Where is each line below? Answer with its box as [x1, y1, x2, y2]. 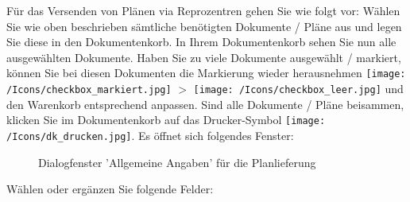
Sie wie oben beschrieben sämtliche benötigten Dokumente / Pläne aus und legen [6, 17, 402, 34]
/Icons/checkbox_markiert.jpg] [6, 84, 172, 96]
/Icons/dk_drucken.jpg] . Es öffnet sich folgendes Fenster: [6, 126, 294, 143]
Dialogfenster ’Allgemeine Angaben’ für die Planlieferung [38, 153, 316, 170]
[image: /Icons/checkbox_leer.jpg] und [193, 80, 404, 97]
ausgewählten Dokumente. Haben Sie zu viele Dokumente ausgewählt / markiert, [6, 49, 401, 65]
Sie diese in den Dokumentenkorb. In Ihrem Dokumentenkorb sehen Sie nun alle [6, 33, 396, 50]
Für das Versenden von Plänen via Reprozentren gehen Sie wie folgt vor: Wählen [6, 2, 400, 18]
